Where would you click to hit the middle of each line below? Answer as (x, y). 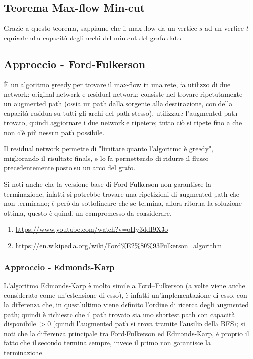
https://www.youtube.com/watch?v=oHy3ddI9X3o (92, 229)
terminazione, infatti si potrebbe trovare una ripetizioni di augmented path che (122, 193)
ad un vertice (224, 28)
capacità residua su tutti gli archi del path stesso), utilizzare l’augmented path (121, 113)
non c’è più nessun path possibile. (54, 132)
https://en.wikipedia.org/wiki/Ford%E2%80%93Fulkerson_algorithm (119, 245)
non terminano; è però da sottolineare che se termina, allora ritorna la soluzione (123, 203)
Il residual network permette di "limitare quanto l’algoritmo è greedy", (109, 149)
